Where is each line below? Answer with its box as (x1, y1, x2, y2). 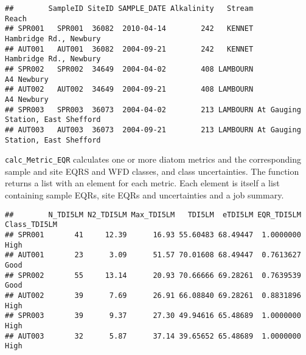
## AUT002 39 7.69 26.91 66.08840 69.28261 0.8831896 (5, 291, 301, 300)
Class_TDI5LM (5, 220, 57, 229)
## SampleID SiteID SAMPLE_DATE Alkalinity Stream (5, 4, 254, 13)
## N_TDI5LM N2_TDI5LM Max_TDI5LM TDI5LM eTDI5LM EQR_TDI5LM (5, 210, 301, 219)
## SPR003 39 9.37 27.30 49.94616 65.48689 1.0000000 (5, 311, 301, 320)
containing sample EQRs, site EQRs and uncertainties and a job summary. (5, 189, 284, 201)
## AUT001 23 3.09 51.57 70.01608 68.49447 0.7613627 (5, 251, 301, 260)
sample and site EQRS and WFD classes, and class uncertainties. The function (5, 164, 299, 177)
